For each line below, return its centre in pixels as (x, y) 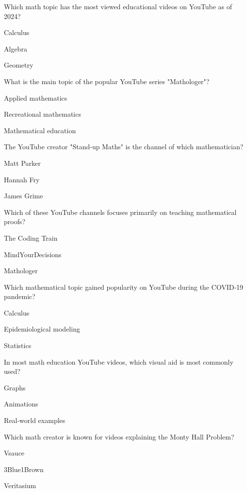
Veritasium (20, 485)
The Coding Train (31, 237)
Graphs (15, 387)
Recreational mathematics (42, 114)
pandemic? (20, 296)
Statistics (18, 345)
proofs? (15, 221)
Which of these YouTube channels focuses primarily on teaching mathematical (120, 212)
